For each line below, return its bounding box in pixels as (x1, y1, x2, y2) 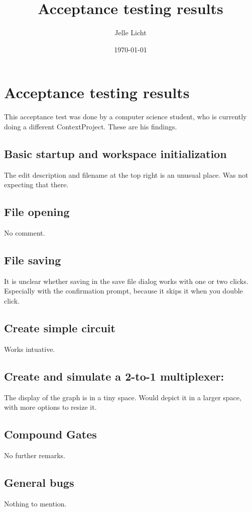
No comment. (4, 228, 45, 238)
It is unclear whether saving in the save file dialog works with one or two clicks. (4, 275, 248, 286)
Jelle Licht (114, 27, 147, 38)
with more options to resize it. (4, 402, 97, 412)
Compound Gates (4, 426, 97, 442)
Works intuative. (4, 343, 55, 354)
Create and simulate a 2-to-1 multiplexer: (4, 368, 224, 384)
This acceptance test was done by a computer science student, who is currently (4, 111, 247, 122)
